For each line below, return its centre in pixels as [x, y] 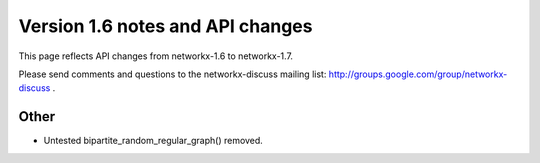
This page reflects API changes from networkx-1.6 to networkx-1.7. [156, 56]
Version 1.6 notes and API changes [165, 26]
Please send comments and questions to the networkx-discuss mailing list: [172, 74]
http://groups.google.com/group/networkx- [418, 74]
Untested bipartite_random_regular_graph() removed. [153, 141]
